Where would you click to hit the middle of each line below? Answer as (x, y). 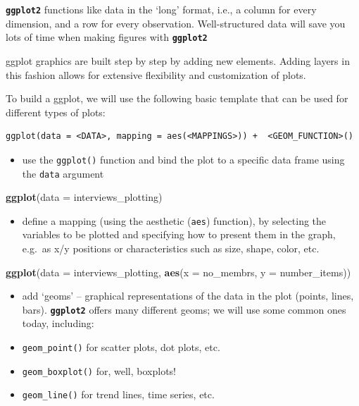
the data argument (63, 173)
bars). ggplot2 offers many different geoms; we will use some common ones (184, 309)
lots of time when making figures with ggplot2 (107, 37)
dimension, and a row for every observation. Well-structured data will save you (176, 23)
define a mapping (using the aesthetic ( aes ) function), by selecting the (174, 220)
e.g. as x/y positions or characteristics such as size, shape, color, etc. (171, 248)
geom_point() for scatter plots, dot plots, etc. (121, 347)
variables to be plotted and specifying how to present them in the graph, (179, 234)
